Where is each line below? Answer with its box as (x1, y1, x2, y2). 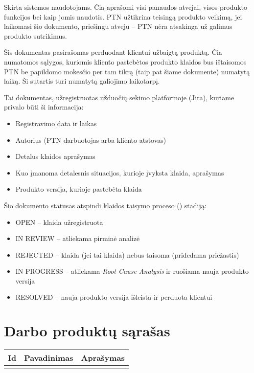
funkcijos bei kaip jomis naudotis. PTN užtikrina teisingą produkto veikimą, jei (4, 11, 242, 22)
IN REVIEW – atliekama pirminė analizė (15, 233, 140, 243)
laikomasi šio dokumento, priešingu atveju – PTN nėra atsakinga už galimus (4, 21, 232, 31)
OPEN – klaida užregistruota (15, 217, 103, 227)
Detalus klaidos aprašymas (15, 151, 95, 161)
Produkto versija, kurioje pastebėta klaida (15, 184, 142, 194)
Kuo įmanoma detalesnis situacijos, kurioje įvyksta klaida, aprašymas (15, 167, 224, 177)
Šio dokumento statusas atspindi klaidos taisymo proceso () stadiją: (4, 200, 207, 210)
